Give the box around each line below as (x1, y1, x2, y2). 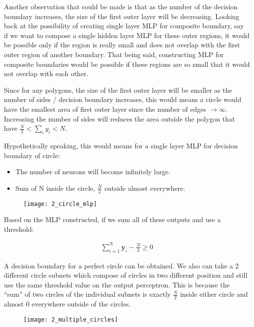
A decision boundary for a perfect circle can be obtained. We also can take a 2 (4, 260, 239, 270)
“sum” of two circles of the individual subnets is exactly (4, 289, 171, 299)
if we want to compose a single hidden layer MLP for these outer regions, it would (4, 30, 250, 40)
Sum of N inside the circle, (15, 183, 95, 193)
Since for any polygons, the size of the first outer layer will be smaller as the (4, 84, 233, 95)
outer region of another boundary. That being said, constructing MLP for (4, 49, 224, 59)
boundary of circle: (4, 150, 60, 160)
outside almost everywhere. (104, 183, 186, 193)
